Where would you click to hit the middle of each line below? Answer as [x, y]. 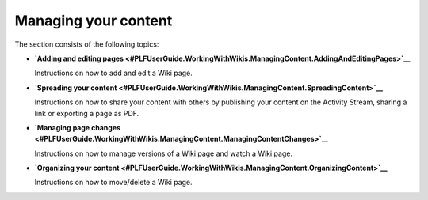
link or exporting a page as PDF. [87, 113]
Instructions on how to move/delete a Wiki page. [114, 183]
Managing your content [94, 21]
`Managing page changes [78, 127]
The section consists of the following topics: [87, 44]
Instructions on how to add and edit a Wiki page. [114, 73]
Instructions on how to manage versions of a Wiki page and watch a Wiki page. [164, 153]
